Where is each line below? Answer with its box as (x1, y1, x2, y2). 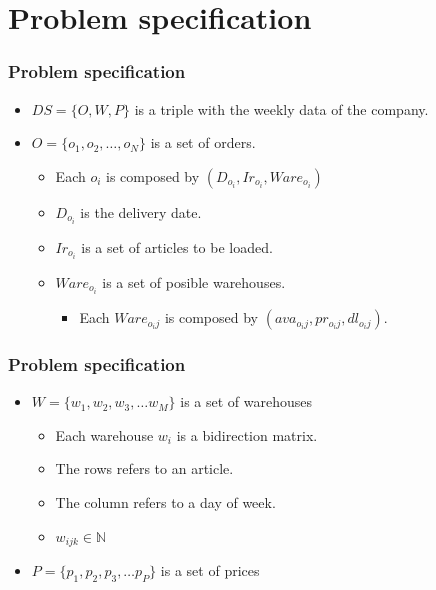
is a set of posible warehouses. (102, 271, 286, 292)
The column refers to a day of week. (55, 492, 276, 513)
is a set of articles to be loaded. (81, 236, 273, 257)
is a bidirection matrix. (176, 424, 318, 445)
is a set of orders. (150, 132, 256, 153)
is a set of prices (160, 560, 260, 581)
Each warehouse (55, 424, 154, 445)
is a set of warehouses (180, 391, 312, 412)
